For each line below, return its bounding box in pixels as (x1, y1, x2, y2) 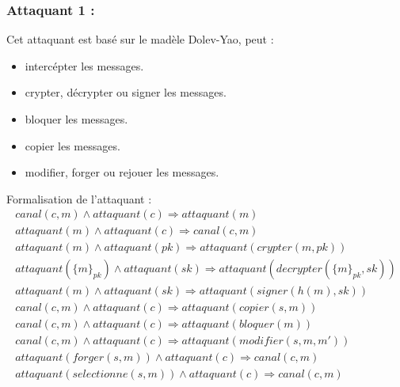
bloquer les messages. (25, 111, 128, 127)
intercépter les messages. (25, 57, 144, 74)
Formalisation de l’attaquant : (6, 190, 152, 207)
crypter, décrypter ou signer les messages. (25, 84, 227, 101)
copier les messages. (25, 137, 120, 154)
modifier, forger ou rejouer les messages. (25, 164, 219, 180)
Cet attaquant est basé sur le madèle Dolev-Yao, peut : (6, 31, 274, 47)
